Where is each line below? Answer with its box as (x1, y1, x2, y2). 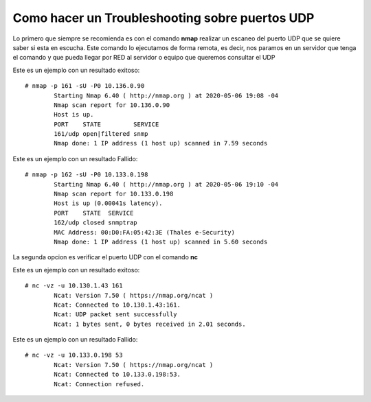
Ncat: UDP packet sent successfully (54, 311, 178, 318)
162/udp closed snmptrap (54, 219, 137, 226)
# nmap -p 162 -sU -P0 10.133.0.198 (25, 171, 148, 178)
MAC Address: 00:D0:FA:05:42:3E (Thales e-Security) (54, 228, 235, 236)
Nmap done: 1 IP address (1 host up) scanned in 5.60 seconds (54, 237, 268, 246)
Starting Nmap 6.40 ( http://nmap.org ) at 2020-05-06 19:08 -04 (54, 91, 279, 99)
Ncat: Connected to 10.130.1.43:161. (54, 300, 181, 309)
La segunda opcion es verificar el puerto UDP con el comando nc (12, 253, 199, 261)
